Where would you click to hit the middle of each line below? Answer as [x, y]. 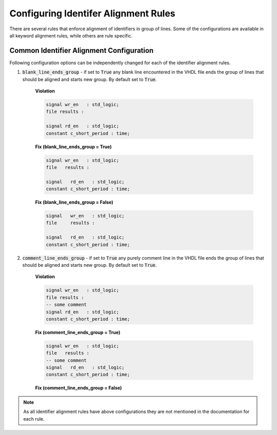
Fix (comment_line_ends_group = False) [78, 388]
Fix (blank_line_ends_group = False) [74, 202]
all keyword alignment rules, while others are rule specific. [71, 35]
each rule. [34, 419]
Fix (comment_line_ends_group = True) [78, 332]
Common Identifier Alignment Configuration [82, 51]
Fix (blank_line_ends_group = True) [74, 147]
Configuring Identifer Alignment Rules [92, 13]
